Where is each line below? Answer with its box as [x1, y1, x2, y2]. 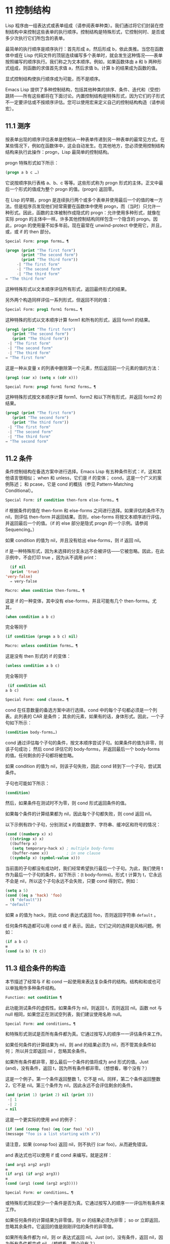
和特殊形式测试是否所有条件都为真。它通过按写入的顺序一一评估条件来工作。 [5, 1031, 165, 1037]
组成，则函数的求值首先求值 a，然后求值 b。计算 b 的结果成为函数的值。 [9, 64, 160, 71]
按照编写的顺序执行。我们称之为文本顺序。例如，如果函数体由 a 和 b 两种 [5, 58, 158, 64]
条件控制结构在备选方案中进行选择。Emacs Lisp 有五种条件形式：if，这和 [5, 468, 157, 475]
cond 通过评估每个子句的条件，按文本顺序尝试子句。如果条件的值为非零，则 [5, 739, 163, 746]
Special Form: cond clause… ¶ [5, 697, 69, 702]
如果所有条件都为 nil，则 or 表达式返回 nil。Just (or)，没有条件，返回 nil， [5, 1234, 159, 1240]
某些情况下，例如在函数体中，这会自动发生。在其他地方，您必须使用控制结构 [5, 143, 165, 149]
